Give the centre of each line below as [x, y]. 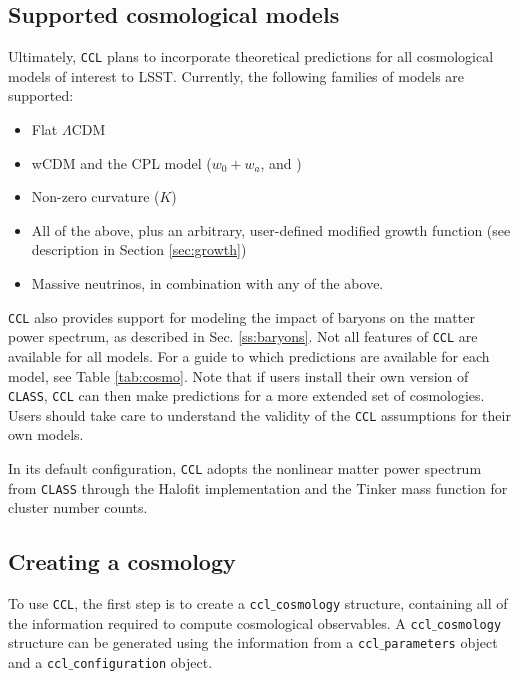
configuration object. [143, 662]
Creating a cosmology [122, 561]
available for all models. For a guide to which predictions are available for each [249, 355]
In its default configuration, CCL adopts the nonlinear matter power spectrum [245, 468]
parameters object [441, 642]
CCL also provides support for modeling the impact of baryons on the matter [241, 316]
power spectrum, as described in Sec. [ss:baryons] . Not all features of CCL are [243, 336]
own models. [46, 434]
